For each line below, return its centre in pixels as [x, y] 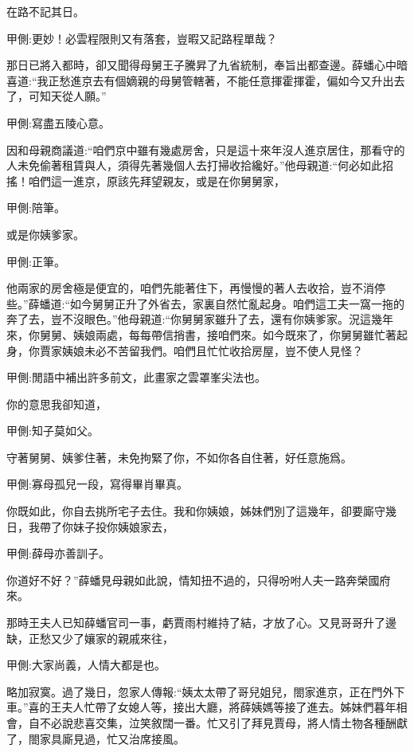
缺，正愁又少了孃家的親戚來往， [90, 638]
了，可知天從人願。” [57, 96]
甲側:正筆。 [36, 261]
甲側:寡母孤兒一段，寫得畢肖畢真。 [97, 484]
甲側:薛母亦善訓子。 [58, 553]
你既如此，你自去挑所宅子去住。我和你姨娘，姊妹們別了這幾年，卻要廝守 [196, 511]
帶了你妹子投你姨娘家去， [106, 526]
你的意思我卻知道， [57, 403]
